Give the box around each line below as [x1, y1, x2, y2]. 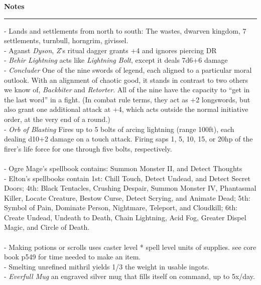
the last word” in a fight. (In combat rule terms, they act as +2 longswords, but [4, 94, 250, 104]
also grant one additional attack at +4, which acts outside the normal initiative [4, 104, 248, 114]
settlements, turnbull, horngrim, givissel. [4, 35, 128, 46]
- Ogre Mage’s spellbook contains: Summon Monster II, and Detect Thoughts [4, 163, 242, 173]
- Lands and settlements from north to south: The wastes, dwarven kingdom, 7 [4, 25, 246, 36]
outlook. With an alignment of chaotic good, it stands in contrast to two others [4, 74, 248, 85]
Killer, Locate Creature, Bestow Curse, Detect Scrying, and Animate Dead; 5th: [4, 192, 250, 203]
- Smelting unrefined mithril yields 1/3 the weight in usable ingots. [4, 261, 210, 271]
